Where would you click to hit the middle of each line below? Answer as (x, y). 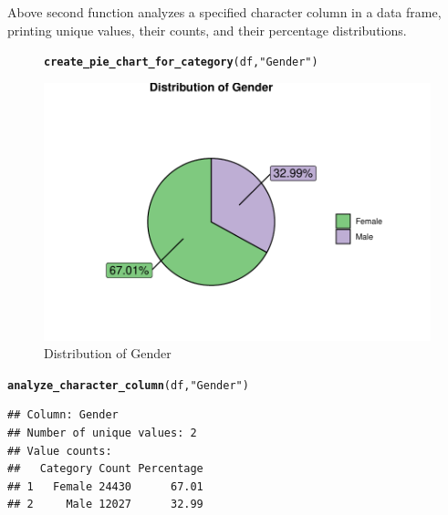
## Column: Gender (63, 415)
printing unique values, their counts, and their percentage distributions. (207, 30)
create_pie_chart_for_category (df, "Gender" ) (181, 62)
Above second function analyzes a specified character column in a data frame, (224, 12)
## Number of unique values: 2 (102, 433)
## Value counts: (60, 451)
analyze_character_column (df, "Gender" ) (128, 385)
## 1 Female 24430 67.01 (105, 486)
